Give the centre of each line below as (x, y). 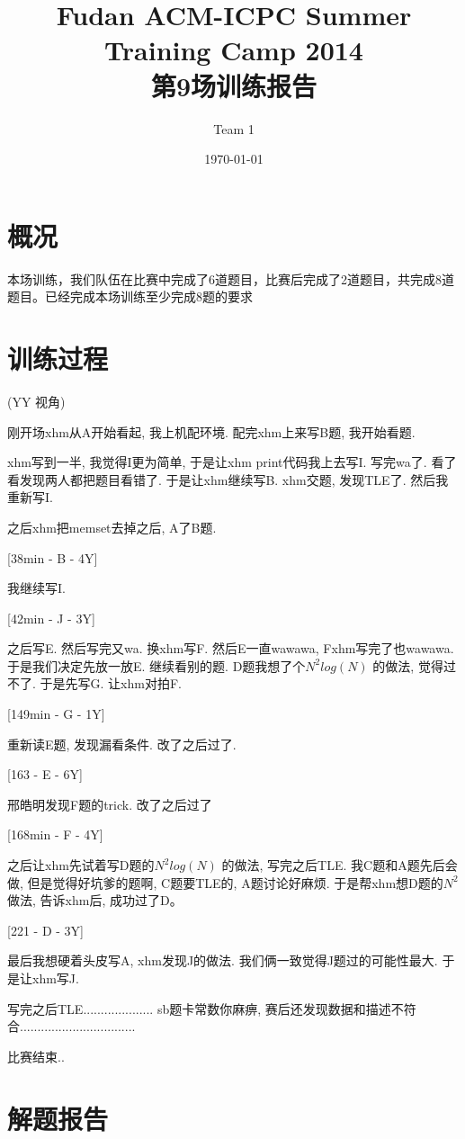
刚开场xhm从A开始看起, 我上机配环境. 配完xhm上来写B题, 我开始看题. (211, 431)
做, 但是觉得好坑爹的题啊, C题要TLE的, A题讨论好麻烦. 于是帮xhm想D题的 (225, 882)
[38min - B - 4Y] (53, 557)
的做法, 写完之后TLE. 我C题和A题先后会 (340, 865)
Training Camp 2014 (234, 50)
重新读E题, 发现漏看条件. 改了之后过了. (122, 744)
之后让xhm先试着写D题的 (81, 865)
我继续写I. (36, 588)
